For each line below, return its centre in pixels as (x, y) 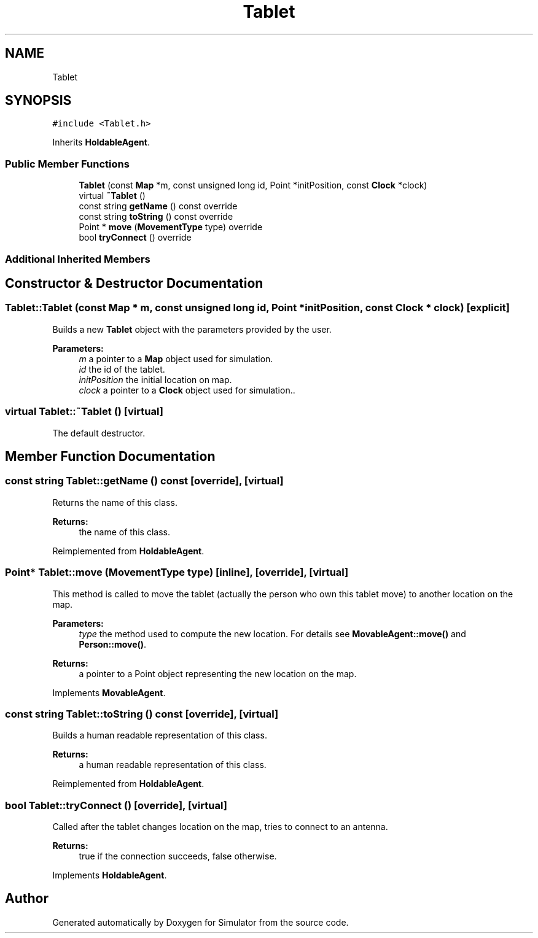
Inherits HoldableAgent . (101, 142)
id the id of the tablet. (122, 369)
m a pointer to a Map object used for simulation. (176, 359)
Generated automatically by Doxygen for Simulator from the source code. (201, 922)
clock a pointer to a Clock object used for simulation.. (187, 390)
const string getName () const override (158, 206)
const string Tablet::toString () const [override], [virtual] (142, 714)
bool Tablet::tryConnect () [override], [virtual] (116, 805)
